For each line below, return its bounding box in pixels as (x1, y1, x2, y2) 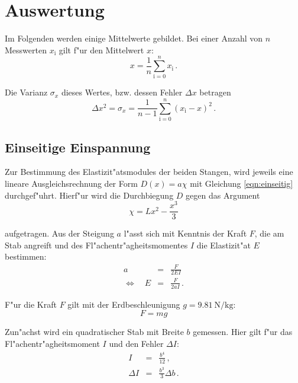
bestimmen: (5, 250, 47, 263)
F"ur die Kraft (5, 298, 57, 310)
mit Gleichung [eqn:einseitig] (190, 177, 293, 189)
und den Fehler (109, 337, 164, 349)
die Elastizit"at (196, 238, 251, 251)
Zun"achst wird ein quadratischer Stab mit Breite (5, 325, 184, 338)
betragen (199, 86, 231, 98)
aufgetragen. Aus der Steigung (5, 227, 114, 240)
